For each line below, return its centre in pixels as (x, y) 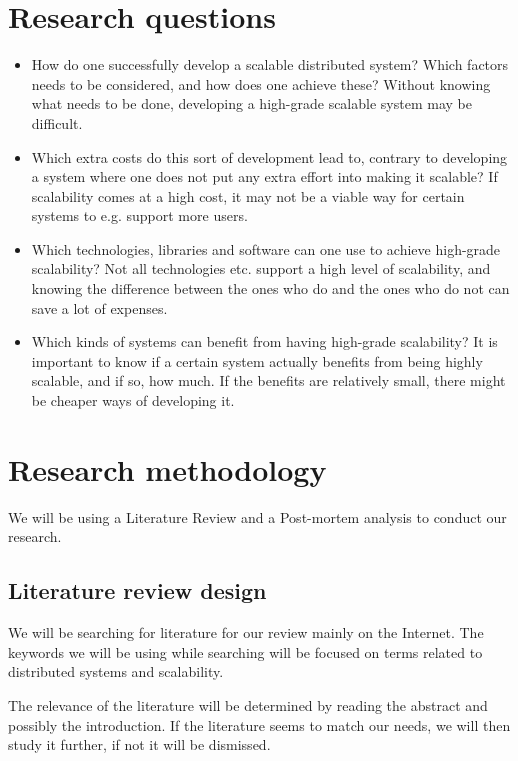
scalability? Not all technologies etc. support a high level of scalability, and (261, 268)
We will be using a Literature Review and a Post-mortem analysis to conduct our (257, 516)
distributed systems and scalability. (116, 671)
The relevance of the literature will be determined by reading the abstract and (248, 704)
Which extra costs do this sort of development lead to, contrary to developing (269, 156)
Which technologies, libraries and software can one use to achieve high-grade (266, 248)
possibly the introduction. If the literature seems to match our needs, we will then (259, 724)
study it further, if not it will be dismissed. (139, 744)
